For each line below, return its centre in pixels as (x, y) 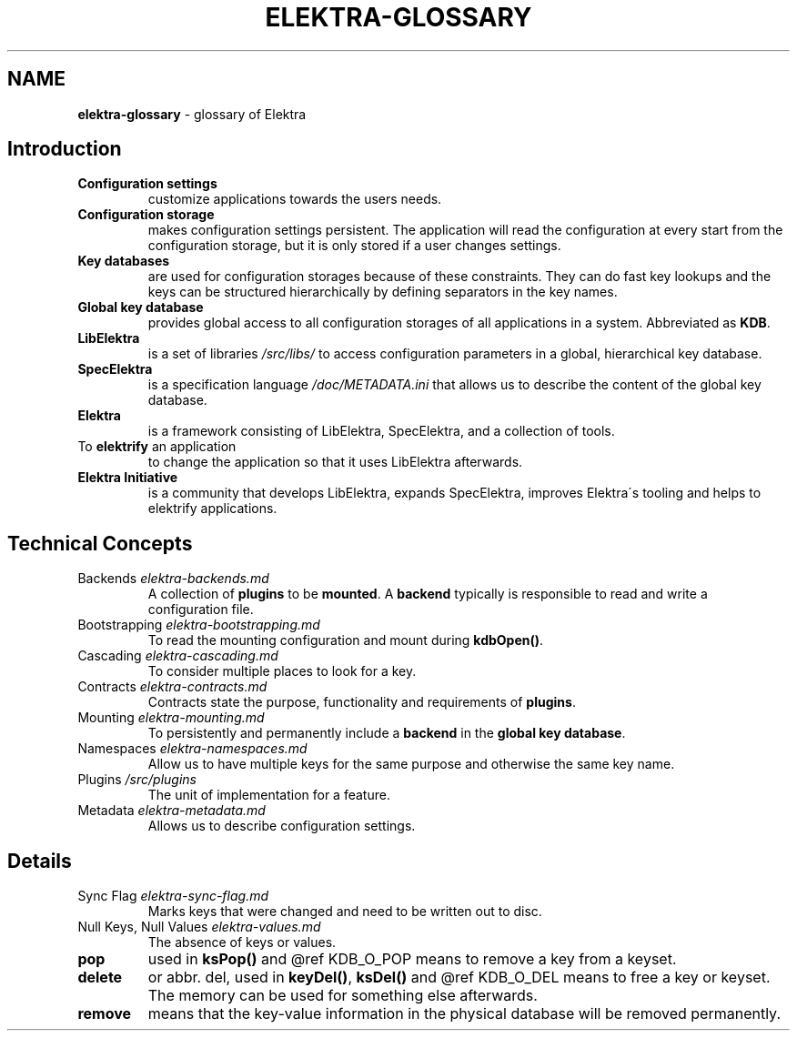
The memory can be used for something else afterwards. (343, 996)
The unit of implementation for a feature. (269, 795)
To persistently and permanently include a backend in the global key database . (387, 733)
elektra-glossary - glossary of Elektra (192, 114)
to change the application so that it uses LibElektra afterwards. (335, 462)
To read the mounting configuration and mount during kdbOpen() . (346, 640)
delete (100, 978)
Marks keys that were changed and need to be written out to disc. (345, 912)
